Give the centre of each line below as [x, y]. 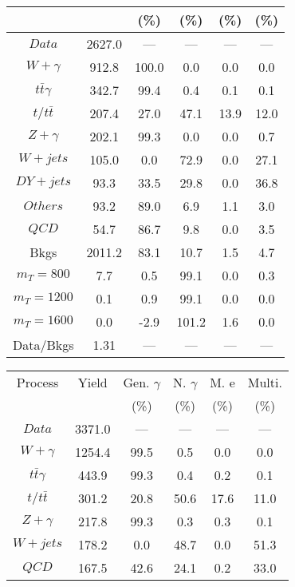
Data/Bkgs [43, 345]
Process [37, 382]
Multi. [265, 382]
